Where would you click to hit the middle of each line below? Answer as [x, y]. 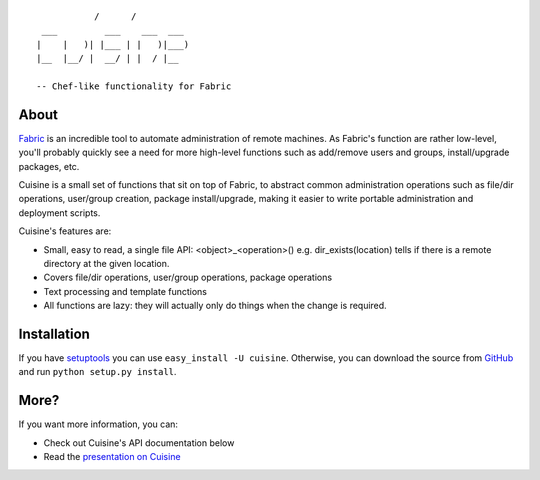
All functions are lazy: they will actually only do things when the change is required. [215, 306]
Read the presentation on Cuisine [112, 457]
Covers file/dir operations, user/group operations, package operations [188, 277]
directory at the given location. [106, 263]
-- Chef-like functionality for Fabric [134, 86]
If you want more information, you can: [98, 424]
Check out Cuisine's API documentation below [139, 442]
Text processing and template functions [125, 291]
